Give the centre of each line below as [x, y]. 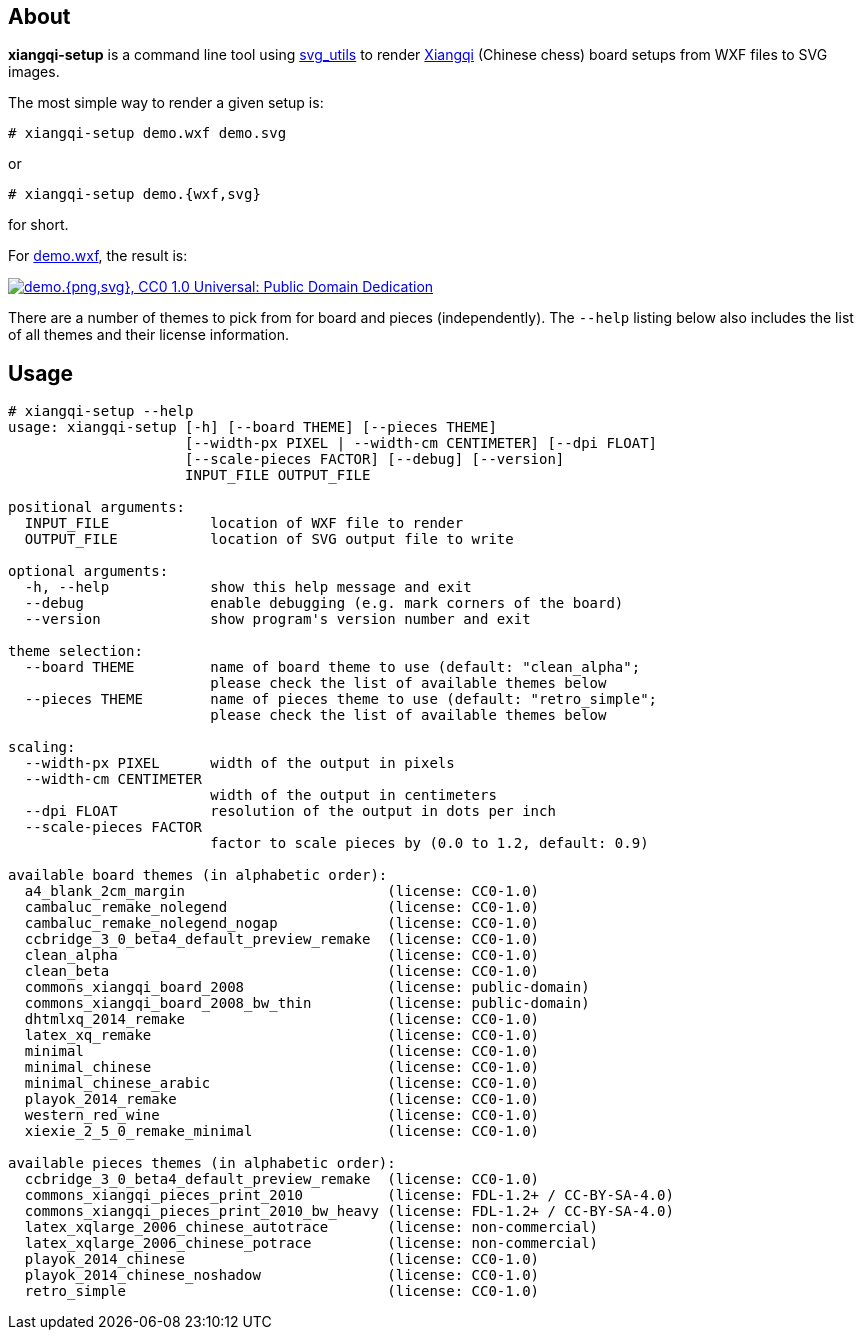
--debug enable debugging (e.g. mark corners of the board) [324, 603]
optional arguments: [88, 571]
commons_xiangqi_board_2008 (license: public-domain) [307, 987]
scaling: [42, 747]
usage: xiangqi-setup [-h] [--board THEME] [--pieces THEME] [252, 427]
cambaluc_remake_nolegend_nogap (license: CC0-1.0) [282, 923]
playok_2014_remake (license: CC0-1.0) [282, 1099]
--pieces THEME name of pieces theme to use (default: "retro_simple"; [341, 699]
